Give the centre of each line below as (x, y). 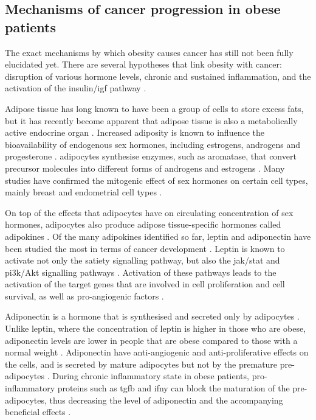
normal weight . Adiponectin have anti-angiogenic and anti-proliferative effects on (157, 352)
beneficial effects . (38, 412)
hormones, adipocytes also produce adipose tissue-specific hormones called (143, 224)
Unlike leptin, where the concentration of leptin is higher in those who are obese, (156, 328)
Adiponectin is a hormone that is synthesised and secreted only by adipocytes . (152, 316)
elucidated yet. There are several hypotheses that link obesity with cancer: (143, 64)
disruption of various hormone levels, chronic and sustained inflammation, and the (158, 76)
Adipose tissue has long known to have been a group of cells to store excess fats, (154, 108)
